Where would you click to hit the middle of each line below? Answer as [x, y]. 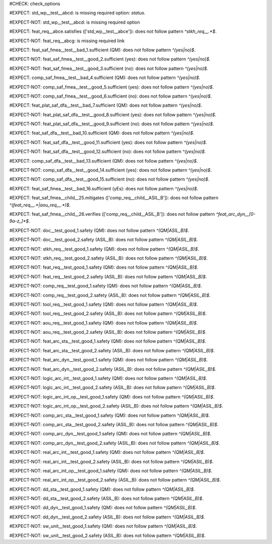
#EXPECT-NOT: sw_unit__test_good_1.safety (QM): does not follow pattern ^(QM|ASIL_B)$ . [103, 526]
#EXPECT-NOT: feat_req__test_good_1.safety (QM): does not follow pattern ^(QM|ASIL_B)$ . [104, 267]
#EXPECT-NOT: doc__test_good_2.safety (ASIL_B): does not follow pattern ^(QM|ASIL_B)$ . [104, 240]
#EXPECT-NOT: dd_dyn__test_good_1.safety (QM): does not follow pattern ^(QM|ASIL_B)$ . [103, 508]
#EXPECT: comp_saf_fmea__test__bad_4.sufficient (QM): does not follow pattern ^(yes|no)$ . [105, 77]
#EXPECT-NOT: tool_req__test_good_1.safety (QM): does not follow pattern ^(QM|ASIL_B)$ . [104, 304]
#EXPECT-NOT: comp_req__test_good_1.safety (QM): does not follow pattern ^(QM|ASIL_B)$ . [106, 286]
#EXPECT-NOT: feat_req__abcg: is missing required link [67, 41]
